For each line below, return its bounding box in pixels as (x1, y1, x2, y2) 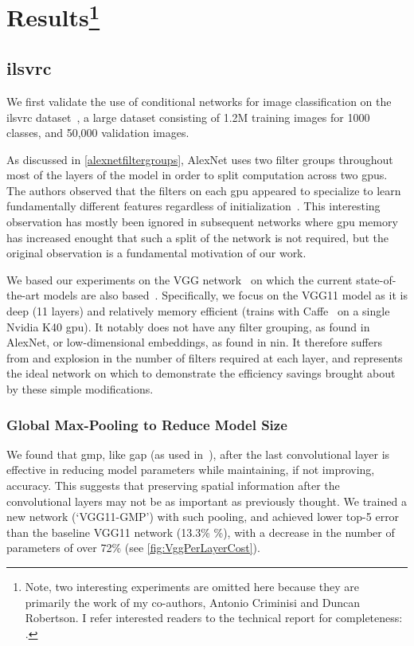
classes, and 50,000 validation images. (6, 124, 189, 141)
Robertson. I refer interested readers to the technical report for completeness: (25, 609, 403, 626)
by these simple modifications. (6, 381, 154, 397)
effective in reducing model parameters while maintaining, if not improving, (6, 461, 375, 478)
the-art (6, 287, 41, 303)
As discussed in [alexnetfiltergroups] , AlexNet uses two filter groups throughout (6, 151, 393, 167)
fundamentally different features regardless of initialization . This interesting (6, 198, 381, 214)
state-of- (356, 271, 396, 288)
